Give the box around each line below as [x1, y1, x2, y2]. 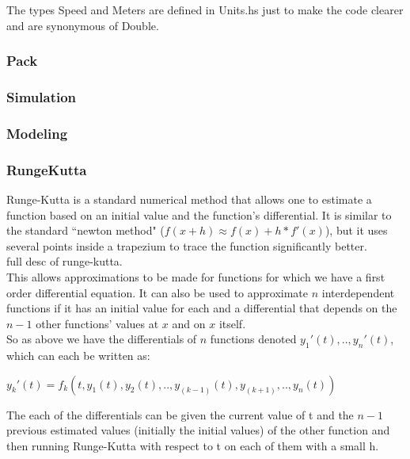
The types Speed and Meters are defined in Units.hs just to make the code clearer [6, 2, 404, 17]
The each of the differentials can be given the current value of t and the [6, 406, 354, 423]
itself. [218, 315, 246, 331]
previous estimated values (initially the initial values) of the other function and [6, 422, 390, 438]
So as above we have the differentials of [6, 331, 197, 347]
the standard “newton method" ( [6, 222, 165, 239]
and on [172, 315, 206, 331]
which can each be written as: [6, 347, 150, 364]
